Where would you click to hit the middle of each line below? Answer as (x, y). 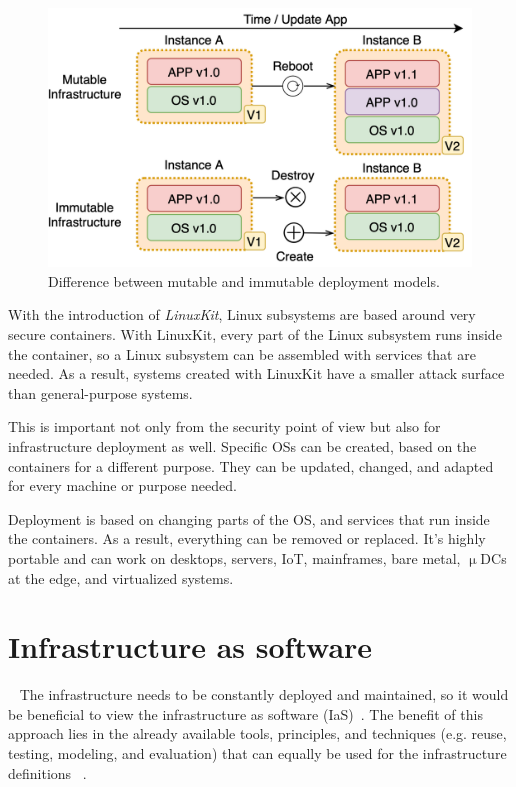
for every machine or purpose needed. (122, 485)
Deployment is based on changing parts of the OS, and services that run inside (249, 518)
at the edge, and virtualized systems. (121, 577)
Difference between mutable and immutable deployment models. (244, 280)
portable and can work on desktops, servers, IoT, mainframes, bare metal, (234, 557)
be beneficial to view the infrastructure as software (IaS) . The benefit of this (245, 713)
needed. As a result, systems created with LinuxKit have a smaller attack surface (256, 373)
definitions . (47, 772)
